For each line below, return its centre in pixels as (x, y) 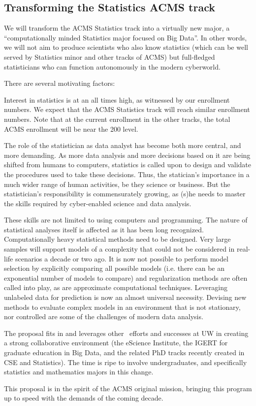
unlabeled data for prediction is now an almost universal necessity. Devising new (125, 297)
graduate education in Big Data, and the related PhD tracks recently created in (124, 352)
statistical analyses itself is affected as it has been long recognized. (104, 229)
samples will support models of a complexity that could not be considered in (119, 249)
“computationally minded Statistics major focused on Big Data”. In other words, (126, 37)
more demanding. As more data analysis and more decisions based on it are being (127, 155)
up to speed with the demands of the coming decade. (84, 398)
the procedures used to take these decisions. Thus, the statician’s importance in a (127, 174)
